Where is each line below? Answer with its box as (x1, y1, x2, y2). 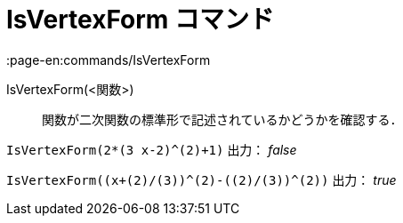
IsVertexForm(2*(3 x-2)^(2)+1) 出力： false (6, 141, 297, 157)
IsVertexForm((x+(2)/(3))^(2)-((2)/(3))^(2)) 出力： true (6, 171, 397, 187)
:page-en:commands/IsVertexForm (6, 52, 211, 68)
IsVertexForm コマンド (6, 4, 275, 35)
